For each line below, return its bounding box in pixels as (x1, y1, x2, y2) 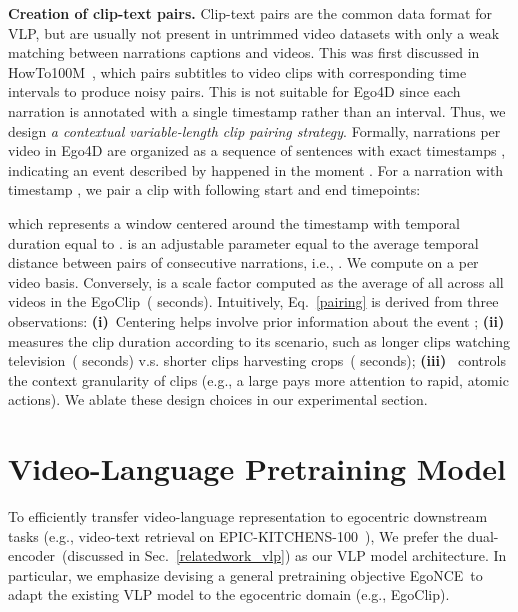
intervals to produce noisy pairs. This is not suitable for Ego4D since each (8, 81, 461, 102)
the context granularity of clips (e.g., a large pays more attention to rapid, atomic (8, 369, 509, 390)
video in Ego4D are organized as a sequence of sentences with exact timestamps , (8, 140, 506, 161)
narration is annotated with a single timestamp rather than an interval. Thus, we (8, 100, 506, 121)
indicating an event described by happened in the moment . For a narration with (8, 159, 504, 180)
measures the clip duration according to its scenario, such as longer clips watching (8, 330, 510, 351)
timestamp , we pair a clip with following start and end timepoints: (8, 179, 421, 200)
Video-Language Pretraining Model (8, 448, 506, 489)
